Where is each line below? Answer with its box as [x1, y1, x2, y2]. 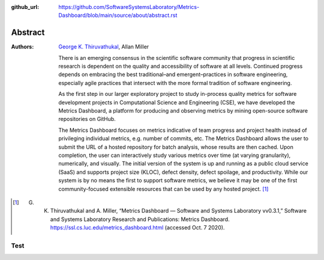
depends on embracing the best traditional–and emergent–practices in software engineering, [58, 71, 288, 78]
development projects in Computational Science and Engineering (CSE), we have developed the [58, 99, 295, 106]
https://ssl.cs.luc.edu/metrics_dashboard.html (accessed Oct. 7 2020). [50, 224, 225, 231]
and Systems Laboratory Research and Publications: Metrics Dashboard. [50, 216, 230, 223]
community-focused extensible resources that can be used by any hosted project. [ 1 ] [58, 185, 269, 192]
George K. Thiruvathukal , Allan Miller [58, 43, 149, 50]
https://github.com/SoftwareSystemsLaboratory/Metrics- [58, 4, 200, 10]
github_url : [11, 4, 39, 10]
